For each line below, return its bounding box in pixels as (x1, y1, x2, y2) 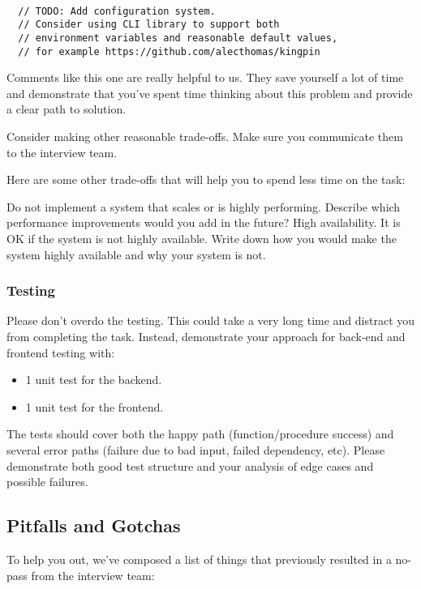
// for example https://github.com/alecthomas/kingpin (18, 45, 320, 58)
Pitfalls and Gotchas (6, 513, 181, 538)
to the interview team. (6, 143, 118, 160)
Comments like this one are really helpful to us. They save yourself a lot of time (6, 69, 404, 86)
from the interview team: (31, 566, 155, 583)
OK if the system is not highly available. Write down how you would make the (6, 230, 397, 247)
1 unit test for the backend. (25, 371, 162, 388)
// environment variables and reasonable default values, (18, 32, 338, 44)
